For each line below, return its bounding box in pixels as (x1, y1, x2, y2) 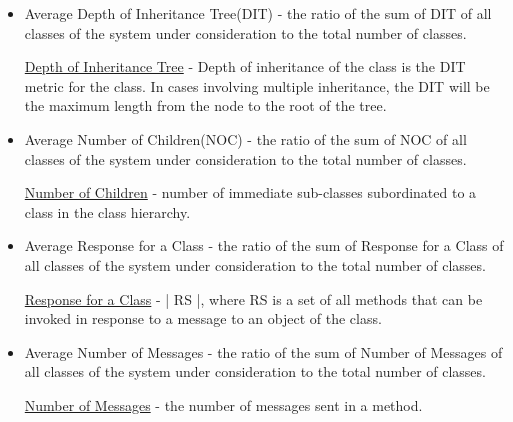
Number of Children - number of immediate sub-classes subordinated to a (24, 182, 477, 203)
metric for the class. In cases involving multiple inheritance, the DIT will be (24, 75, 490, 96)
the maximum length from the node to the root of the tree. (24, 95, 387, 116)
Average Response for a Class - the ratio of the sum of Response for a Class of (24, 235, 504, 256)
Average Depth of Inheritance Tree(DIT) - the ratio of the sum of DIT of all (24, 3, 492, 23)
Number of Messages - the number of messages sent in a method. (24, 394, 423, 415)
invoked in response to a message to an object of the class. (24, 308, 382, 329)
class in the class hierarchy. (24, 201, 191, 222)
